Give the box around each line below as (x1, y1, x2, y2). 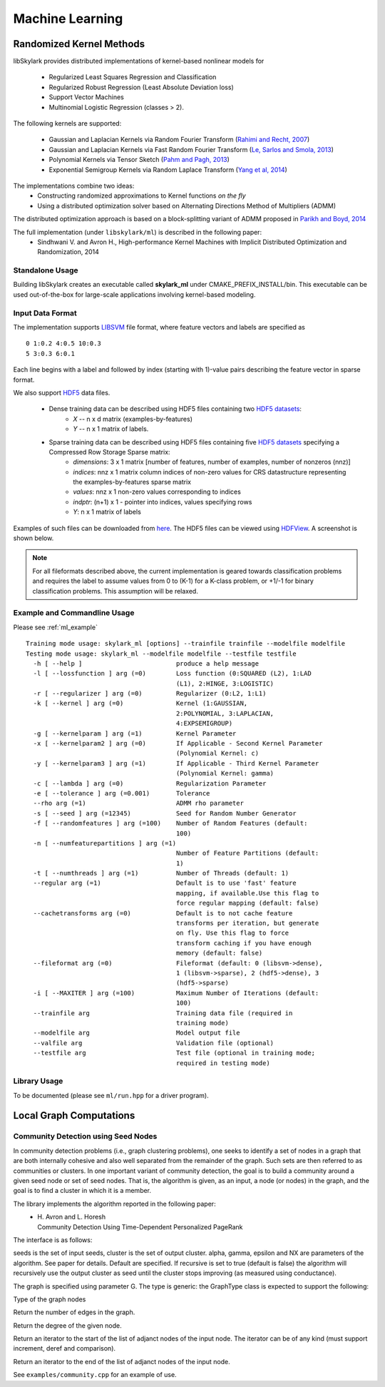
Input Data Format (13, 308, 78, 317)
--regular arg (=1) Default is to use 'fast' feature (33, 879, 297, 888)
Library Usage (13, 1076, 63, 1086)
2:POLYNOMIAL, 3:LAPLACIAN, (175, 709, 274, 717)
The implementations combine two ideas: (13, 181, 135, 190)
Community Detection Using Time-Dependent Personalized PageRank (37, 1222, 243, 1231)
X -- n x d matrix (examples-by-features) (73, 415, 192, 423)
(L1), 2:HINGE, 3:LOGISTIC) (175, 679, 274, 688)
